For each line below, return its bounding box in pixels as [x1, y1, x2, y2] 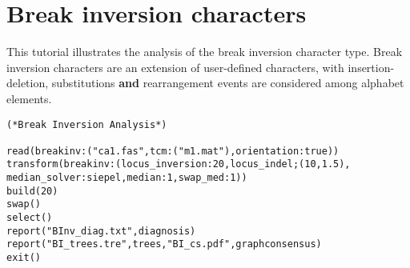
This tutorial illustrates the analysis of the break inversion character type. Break [6, 43, 403, 60]
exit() [6, 252, 41, 264]
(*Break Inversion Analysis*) [6, 118, 167, 130]
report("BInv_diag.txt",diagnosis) [6, 225, 196, 237]
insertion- [348, 58, 395, 75]
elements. [6, 90, 52, 106]
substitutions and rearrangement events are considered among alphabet [51, 74, 404, 91]
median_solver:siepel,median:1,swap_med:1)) [6, 172, 247, 184]
